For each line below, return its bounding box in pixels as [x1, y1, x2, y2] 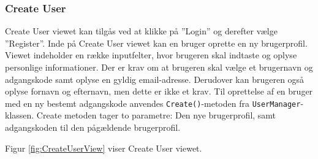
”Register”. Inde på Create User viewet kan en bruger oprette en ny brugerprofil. [5, 36, 308, 49]
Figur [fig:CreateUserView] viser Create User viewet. [5, 141, 202, 154]
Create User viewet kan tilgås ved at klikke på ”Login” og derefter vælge [5, 25, 278, 37]
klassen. [5, 109, 34, 122]
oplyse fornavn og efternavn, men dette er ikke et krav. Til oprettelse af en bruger [5, 85, 313, 98]
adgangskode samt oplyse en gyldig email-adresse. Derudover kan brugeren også [5, 72, 305, 85]
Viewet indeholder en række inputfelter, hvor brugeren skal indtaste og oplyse [5, 48, 297, 61]
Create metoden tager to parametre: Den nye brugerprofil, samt [36, 109, 276, 122]
